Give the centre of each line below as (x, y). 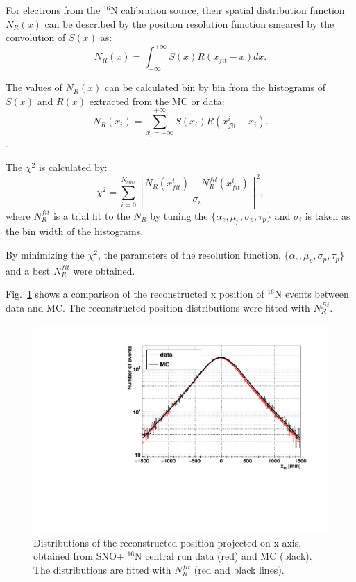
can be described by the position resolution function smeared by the (189, 23)
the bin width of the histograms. (75, 231)
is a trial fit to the (92, 215)
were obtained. (104, 270)
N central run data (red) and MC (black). (223, 556)
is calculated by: (73, 167)
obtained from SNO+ (79, 556)
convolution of (36, 37)
